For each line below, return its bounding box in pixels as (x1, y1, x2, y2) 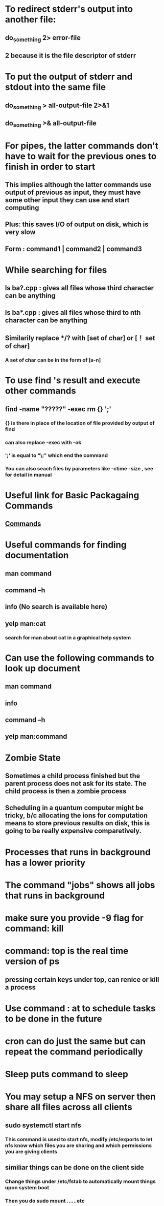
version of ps (5, 956, 60, 967)
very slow (5, 228, 36, 237)
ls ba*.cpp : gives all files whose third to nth (5, 308, 141, 317)
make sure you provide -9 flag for (5, 912, 144, 923)
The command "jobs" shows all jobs (5, 879, 155, 891)
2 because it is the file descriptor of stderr (5, 52, 136, 60)
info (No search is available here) (5, 603, 108, 611)
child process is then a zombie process (5, 787, 127, 795)
